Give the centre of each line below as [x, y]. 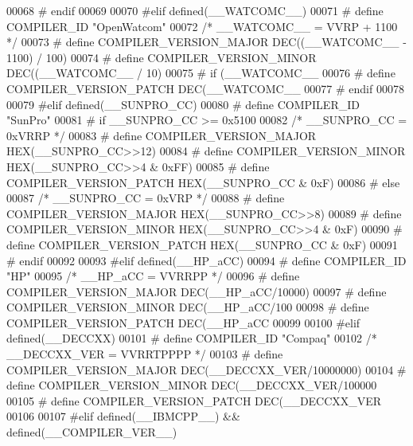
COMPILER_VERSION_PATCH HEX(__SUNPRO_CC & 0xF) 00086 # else [203, 182]
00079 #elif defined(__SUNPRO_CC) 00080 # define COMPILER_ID [183, 104]
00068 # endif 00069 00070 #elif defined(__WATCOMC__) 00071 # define [195, 10]
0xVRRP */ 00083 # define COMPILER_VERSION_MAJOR [162, 135]
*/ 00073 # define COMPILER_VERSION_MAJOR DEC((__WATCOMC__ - [206, 42]
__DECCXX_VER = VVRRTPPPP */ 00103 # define [145, 354]
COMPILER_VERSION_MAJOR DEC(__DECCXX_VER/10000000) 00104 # [206, 369]
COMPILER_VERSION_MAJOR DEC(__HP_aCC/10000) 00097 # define [197, 291]
